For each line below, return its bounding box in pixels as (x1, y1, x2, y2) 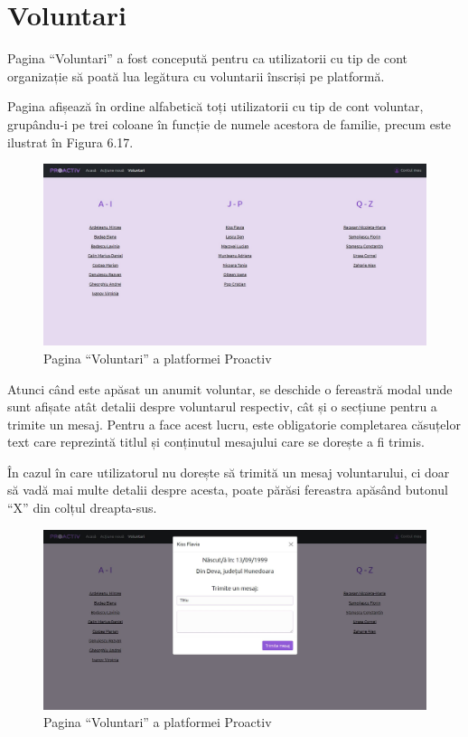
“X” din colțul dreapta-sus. (7, 498, 157, 517)
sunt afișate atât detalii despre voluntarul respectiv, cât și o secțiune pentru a (7, 397, 437, 416)
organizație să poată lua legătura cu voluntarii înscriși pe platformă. (7, 66, 385, 85)
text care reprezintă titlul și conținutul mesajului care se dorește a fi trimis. (7, 432, 425, 451)
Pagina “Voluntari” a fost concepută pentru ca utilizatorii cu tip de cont (7, 49, 407, 68)
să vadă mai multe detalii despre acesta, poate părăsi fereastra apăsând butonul (7, 480, 448, 499)
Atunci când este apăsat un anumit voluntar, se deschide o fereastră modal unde (7, 379, 453, 398)
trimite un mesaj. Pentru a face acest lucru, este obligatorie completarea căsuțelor (7, 414, 461, 433)
